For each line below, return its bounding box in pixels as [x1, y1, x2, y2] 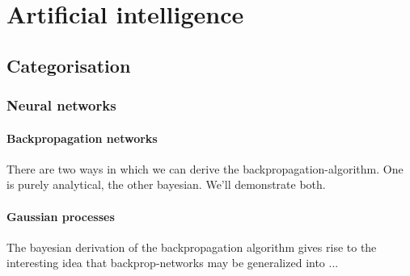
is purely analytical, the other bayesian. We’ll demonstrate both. [6, 176, 326, 193]
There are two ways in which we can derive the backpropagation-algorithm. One [6, 160, 404, 177]
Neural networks [6, 95, 116, 115]
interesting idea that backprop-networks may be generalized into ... [6, 254, 339, 271]
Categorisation [6, 52, 131, 77]
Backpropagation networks [6, 129, 158, 146]
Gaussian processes [6, 207, 115, 224]
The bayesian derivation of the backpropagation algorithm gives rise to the [6, 238, 377, 255]
